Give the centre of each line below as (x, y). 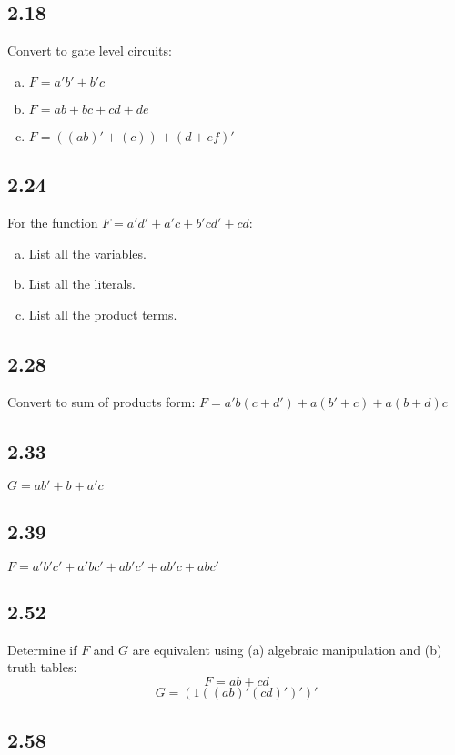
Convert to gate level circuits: (90, 51)
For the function (53, 222)
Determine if (42, 649)
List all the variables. (87, 253)
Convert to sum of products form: (101, 401)
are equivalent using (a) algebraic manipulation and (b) (287, 649)
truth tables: (42, 667)
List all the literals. (82, 284)
